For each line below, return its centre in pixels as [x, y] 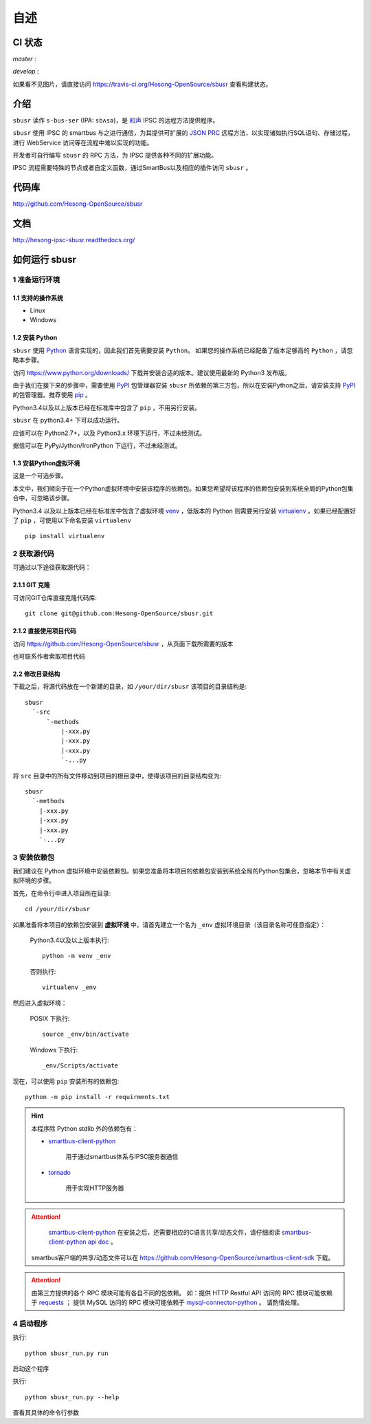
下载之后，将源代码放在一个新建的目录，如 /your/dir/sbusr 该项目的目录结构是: [130, 687]
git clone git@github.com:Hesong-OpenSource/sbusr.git [119, 614]
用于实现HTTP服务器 [95, 1188]
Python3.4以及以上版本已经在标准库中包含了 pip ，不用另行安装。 [107, 407]
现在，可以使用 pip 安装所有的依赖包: [66, 1081]
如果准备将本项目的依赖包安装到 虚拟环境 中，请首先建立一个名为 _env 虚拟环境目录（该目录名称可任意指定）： [169, 924]
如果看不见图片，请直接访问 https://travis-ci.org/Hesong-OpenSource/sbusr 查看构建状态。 [142, 84]
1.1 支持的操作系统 [38, 298]
